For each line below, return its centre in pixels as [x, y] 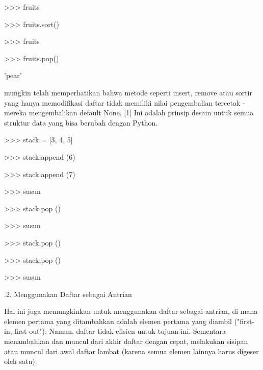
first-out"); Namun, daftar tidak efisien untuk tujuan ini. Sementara [120, 331]
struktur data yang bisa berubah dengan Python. [81, 122]
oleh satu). [21, 361]
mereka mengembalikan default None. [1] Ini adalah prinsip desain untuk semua [129, 113]
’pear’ [13, 75]
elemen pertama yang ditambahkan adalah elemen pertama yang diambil [118, 321]
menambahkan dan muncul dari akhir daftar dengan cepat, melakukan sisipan [126, 341]
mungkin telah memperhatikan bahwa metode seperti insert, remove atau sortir [128, 92]
